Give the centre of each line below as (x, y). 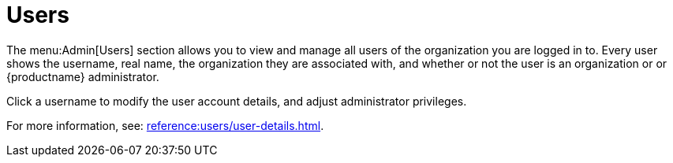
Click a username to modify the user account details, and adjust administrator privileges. (237, 101)
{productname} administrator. (83, 76)
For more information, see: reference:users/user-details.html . (165, 125)
